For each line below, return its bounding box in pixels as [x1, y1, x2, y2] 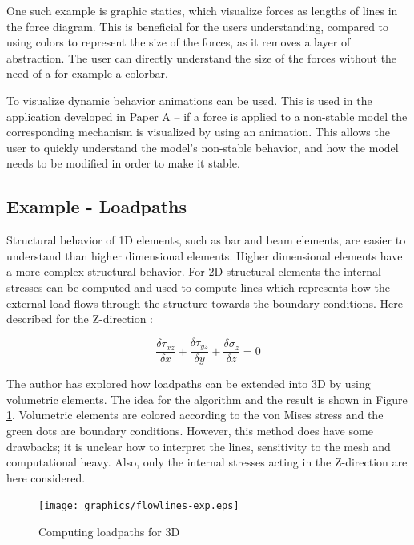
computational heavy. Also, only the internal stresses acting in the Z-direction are [6, 454, 408, 470]
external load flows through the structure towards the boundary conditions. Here [6, 294, 403, 311]
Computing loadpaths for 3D [38, 523, 180, 539]
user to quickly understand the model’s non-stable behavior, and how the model [6, 139, 399, 155]
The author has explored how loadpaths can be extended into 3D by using [6, 375, 371, 392]
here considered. [6, 469, 86, 486]
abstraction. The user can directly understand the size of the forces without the [6, 49, 397, 66]
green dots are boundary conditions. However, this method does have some [6, 422, 373, 438]
